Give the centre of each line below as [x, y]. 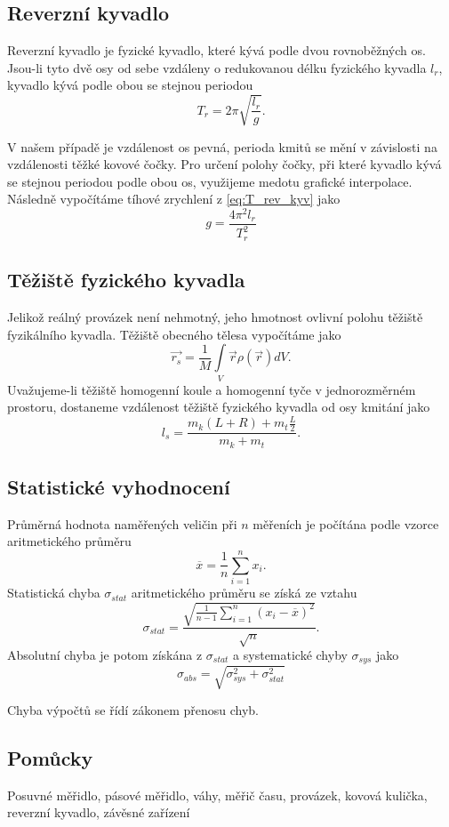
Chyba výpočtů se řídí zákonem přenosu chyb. [133, 710]
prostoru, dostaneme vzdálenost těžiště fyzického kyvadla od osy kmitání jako [219, 407]
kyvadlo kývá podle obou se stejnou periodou [130, 85]
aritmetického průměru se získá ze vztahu [244, 593]
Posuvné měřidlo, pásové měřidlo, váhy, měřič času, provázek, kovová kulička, [217, 795]
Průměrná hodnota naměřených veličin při [122, 523]
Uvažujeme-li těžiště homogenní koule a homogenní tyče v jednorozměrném [212, 389]
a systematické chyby [290, 655]
